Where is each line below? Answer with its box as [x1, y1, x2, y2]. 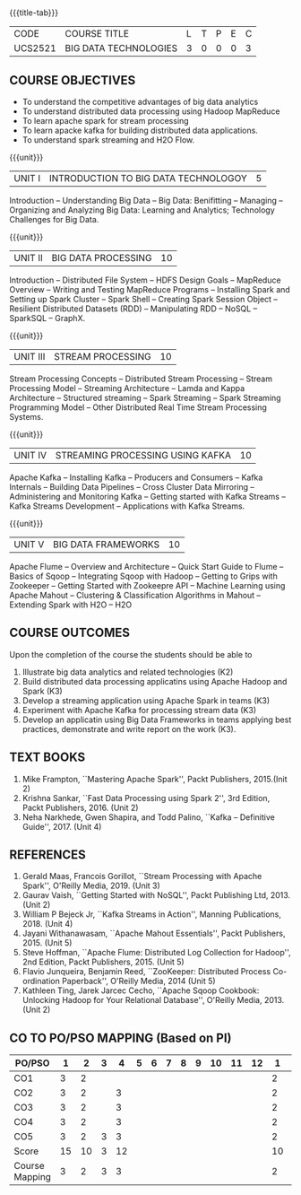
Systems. [9, 412, 44, 422]
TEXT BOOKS [9, 750, 86, 765]
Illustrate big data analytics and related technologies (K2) [21, 667, 234, 677]
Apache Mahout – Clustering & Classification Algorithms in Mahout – [9, 590, 262, 600]
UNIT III [13, 351, 46, 362]
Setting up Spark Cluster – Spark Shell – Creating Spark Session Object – [9, 294, 278, 304]
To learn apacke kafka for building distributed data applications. [21, 125, 258, 135]
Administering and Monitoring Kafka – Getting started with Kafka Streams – [9, 492, 287, 502]
